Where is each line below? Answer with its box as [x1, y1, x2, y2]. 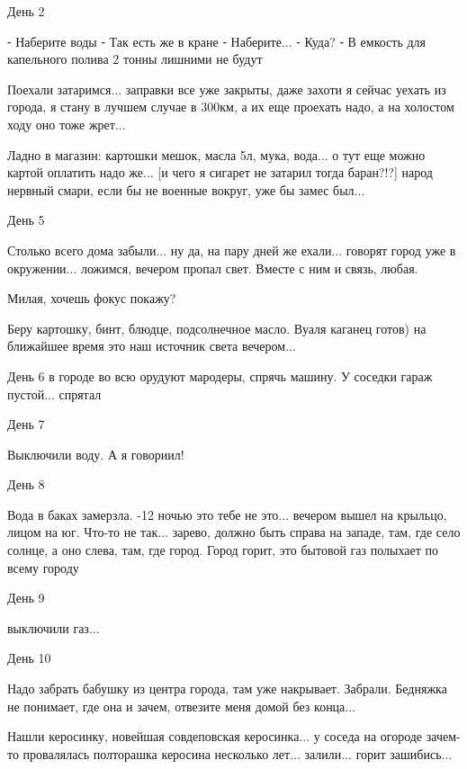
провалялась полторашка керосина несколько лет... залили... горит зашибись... [22, 744, 453, 763]
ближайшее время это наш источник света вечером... [7, 336, 296, 355]
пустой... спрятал [7, 384, 102, 403]
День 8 [7, 475, 45, 494]
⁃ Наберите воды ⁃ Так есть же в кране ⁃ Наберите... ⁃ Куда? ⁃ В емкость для [7, 31, 427, 50]
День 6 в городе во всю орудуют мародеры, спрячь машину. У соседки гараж [7, 366, 433, 385]
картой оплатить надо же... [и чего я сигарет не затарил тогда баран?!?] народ [7, 163, 433, 182]
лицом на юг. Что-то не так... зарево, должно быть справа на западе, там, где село [7, 523, 461, 541]
